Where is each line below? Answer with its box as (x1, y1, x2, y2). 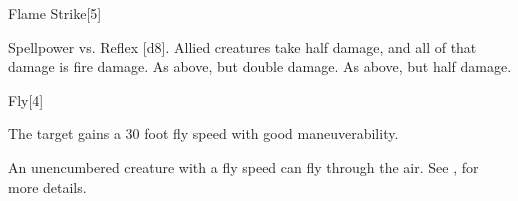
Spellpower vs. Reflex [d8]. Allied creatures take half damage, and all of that (8, 36, 477, 57)
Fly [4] (8, 89, 44, 110)
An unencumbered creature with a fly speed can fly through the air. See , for (8, 156, 479, 177)
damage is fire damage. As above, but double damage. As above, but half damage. (8, 56, 512, 77)
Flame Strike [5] (8, 3, 102, 23)
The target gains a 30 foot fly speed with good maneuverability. (8, 123, 399, 144)
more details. (8, 176, 87, 197)
